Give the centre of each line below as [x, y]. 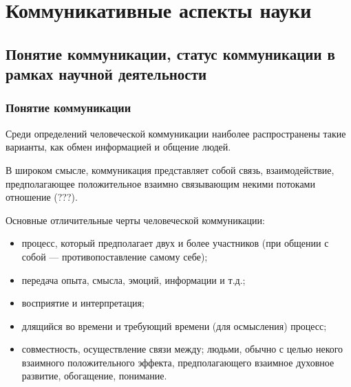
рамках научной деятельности [106, 74]
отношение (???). [42, 197]
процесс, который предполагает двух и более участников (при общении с [175, 243]
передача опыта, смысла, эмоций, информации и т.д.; [134, 279]
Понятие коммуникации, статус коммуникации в [170, 53]
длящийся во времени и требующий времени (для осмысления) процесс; [174, 325]
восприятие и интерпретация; [83, 303]
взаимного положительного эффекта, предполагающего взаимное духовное [178, 362]
